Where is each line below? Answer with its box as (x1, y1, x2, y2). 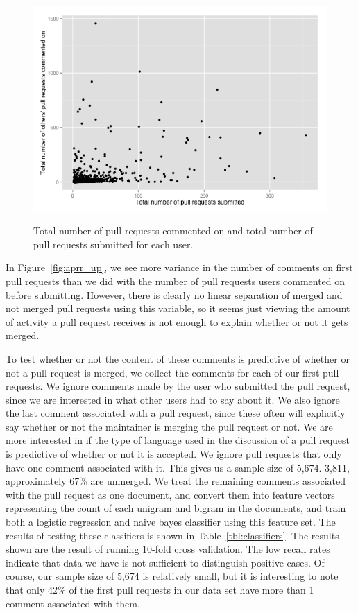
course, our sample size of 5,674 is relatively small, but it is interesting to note (6, 569, 339, 583)
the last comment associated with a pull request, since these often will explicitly (6, 406, 346, 420)
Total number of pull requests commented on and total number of (33, 223, 313, 238)
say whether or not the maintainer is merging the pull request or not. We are (6, 419, 333, 433)
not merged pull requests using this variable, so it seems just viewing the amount (6, 301, 350, 316)
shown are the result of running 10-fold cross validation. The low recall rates (6, 542, 330, 556)
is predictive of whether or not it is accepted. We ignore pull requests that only (6, 447, 342, 461)
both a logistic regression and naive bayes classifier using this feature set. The (6, 515, 336, 529)
